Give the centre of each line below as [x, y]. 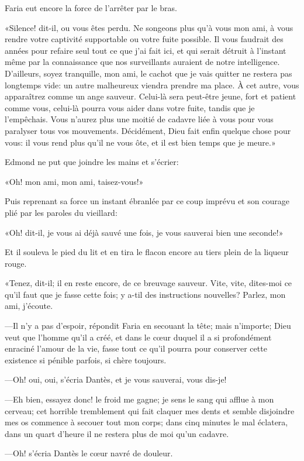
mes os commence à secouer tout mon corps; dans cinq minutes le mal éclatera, [146, 422]
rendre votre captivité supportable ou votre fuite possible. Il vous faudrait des [144, 39]
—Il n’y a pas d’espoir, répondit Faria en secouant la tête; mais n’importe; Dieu [148, 326]
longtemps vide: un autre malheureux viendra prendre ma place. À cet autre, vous [152, 85]
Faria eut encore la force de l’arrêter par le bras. [91, 8]
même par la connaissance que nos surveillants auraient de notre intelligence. [142, 62]
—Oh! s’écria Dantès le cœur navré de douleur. [89, 453]
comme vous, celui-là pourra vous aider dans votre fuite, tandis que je [130, 107]
